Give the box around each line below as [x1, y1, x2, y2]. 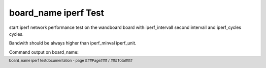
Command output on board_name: [9, 49, 79, 55]
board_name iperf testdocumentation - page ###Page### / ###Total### [9, 58, 133, 63]
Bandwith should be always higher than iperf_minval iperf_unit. [9, 40, 136, 46]
